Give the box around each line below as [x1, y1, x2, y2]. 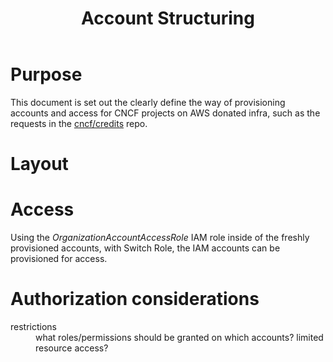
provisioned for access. [10, 253, 108, 265]
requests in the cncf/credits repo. [10, 117, 148, 129]
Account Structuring [81, 7, 255, 30]
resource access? [35, 342, 109, 354]
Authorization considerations [10, 288, 260, 311]
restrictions [10, 321, 57, 332]
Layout [10, 153, 69, 176]
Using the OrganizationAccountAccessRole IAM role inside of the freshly [10, 232, 310, 244]
